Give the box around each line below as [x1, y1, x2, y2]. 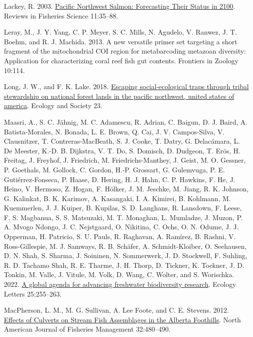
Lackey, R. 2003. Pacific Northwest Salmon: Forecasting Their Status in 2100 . [4, 1, 235, 11]
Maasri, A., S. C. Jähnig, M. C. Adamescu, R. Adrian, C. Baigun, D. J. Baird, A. [4, 116, 248, 127]
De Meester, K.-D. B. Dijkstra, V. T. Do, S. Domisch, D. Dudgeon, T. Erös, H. [4, 145, 240, 155]
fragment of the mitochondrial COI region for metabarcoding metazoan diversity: [4, 46, 246, 56]
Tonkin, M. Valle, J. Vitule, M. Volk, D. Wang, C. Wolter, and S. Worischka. [4, 269, 235, 280]
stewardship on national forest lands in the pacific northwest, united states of [4, 91, 235, 101]
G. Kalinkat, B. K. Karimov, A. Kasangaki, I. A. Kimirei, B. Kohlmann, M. [4, 193, 231, 203]
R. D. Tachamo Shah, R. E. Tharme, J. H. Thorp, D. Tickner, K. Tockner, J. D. [4, 260, 245, 270]
